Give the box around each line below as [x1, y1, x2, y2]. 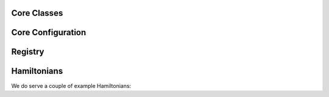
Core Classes [11, 8, 63, 18]
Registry [11, 47, 44, 57]
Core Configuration [11, 27, 87, 38]
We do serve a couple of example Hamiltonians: [11, 82, 132, 89]
